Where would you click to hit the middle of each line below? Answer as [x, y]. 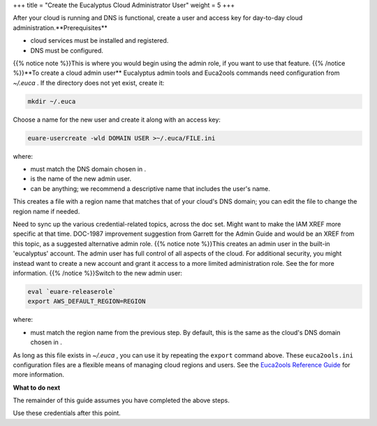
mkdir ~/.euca [52, 101]
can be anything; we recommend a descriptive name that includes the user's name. [150, 188]
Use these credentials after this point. [67, 413]
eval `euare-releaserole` [72, 291]
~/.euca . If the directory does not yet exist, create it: [89, 83]
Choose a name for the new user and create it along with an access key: [117, 120]
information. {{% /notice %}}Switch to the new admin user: [98, 273]
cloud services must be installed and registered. [99, 41]
